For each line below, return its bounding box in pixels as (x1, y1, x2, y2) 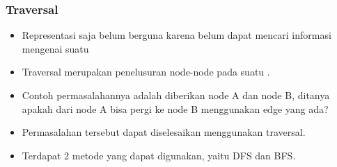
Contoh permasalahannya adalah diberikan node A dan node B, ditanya (22, 88, 330, 102)
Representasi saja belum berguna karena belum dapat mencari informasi (22, 28, 331, 42)
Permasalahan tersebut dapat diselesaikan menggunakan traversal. (22, 125, 306, 139)
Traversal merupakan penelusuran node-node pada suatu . (22, 64, 270, 79)
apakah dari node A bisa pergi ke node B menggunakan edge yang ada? (22, 101, 329, 116)
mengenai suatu (22, 41, 89, 55)
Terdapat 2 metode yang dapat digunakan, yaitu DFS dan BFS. (22, 148, 296, 162)
